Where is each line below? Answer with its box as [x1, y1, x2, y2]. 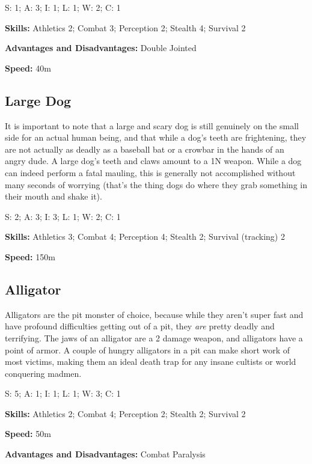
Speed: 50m [5, 427, 51, 440]
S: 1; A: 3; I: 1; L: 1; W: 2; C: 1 [5, 1, 121, 13]
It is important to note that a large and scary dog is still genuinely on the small [5, 119, 299, 132]
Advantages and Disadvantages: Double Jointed [5, 41, 197, 54]
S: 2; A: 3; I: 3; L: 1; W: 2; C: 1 [5, 210, 121, 222]
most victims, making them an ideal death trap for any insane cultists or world [5, 355, 296, 368]
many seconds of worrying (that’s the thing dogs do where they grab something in [5, 178, 307, 191]
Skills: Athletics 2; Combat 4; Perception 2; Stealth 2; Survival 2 [5, 407, 246, 420]
